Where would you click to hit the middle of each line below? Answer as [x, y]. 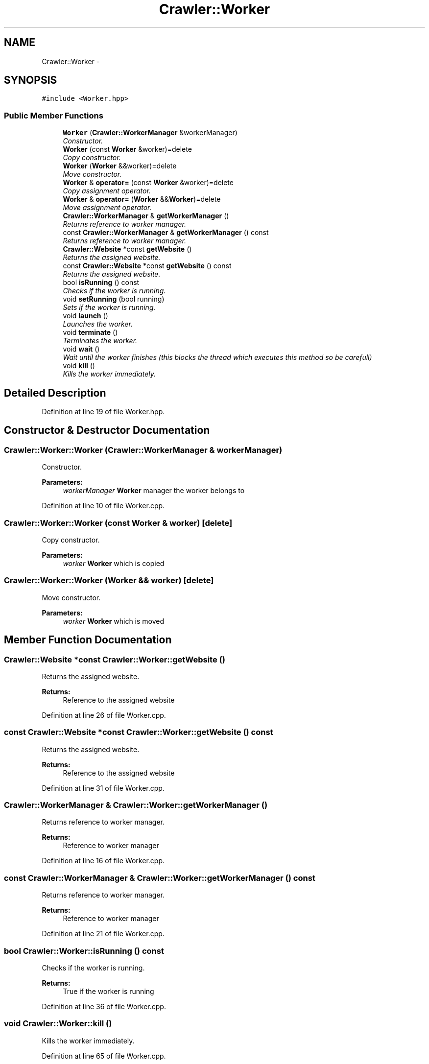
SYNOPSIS [31, 80]
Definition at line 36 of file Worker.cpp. [104, 1006]
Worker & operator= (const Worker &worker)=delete [148, 183]
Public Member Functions [54, 115]
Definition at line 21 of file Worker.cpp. [103, 934]
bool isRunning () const [101, 283]
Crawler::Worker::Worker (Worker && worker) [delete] [109, 580]
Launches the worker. [98, 324]
